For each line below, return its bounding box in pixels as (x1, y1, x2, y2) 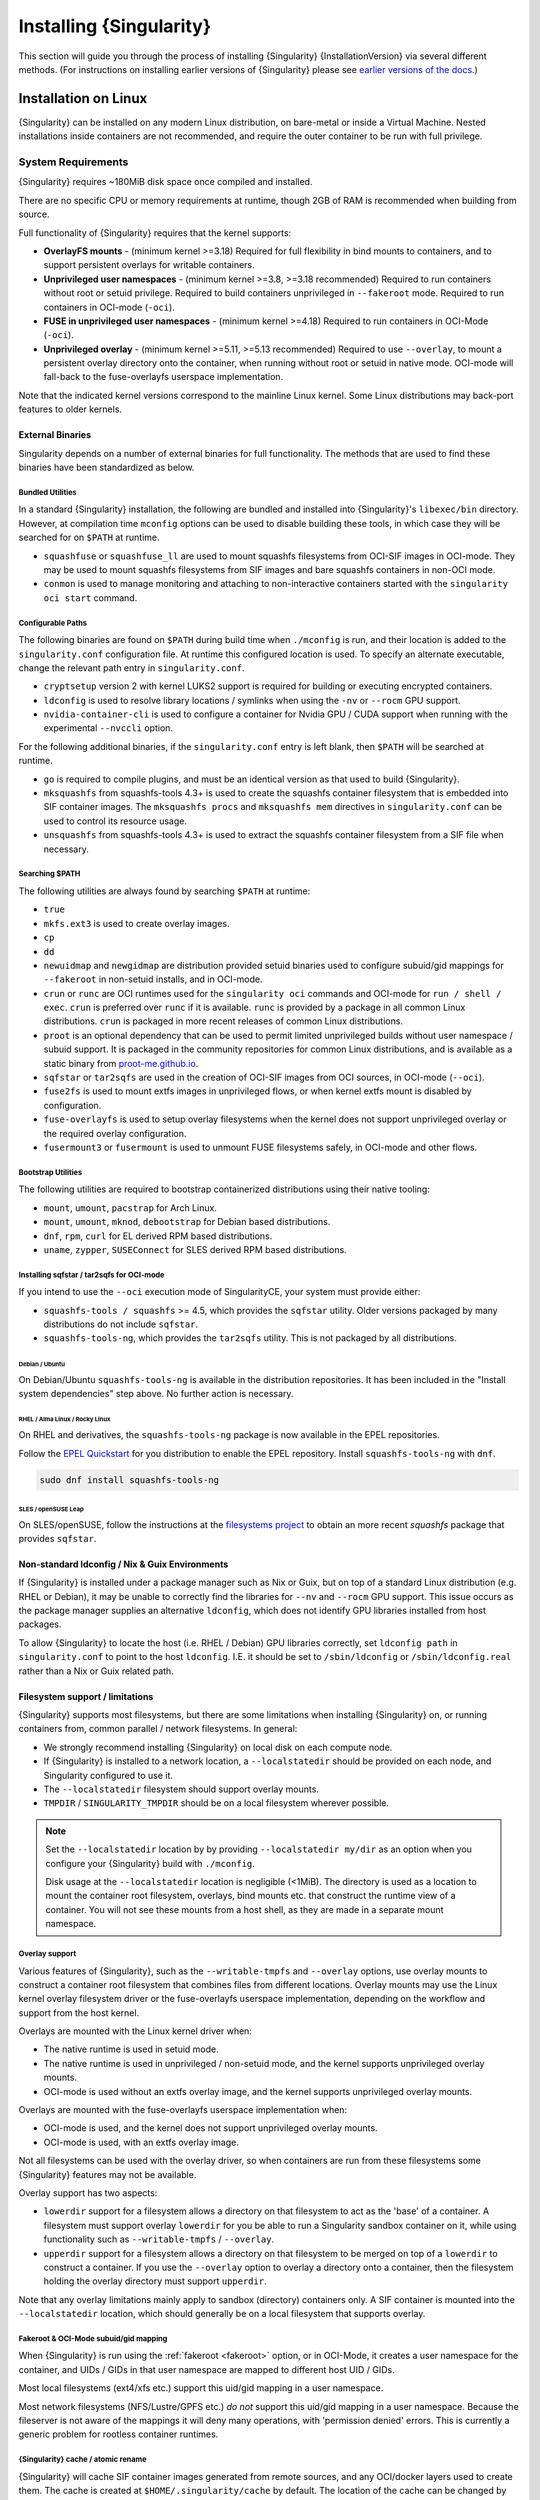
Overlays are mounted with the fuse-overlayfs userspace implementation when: (18, 2104, 348, 2116)
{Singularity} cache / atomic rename (18, 2455, 147, 2465)
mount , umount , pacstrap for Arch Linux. (43, 1201, 217, 1214)
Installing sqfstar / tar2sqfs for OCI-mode (18, 1270, 165, 1280)
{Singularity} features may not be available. (18, 2168, 197, 2180)
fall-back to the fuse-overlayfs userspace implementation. (43, 371, 284, 383)
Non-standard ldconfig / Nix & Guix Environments (18, 1558, 229, 1570)
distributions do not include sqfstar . (43, 1318, 199, 1330)
